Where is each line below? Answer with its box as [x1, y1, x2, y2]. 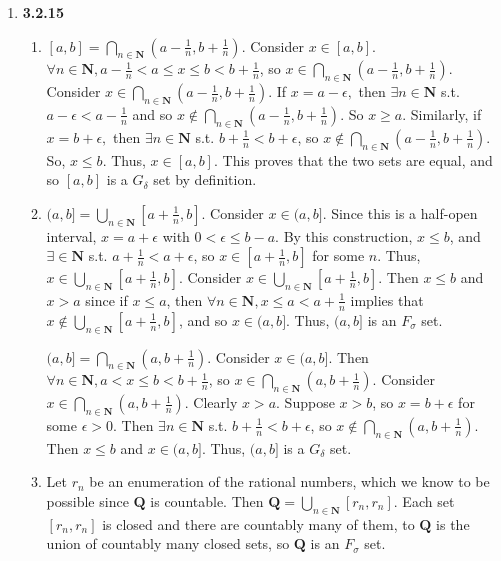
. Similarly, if [402, 103, 482, 124]
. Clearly [184, 392, 238, 413]
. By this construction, [275, 225, 413, 246]
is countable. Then [150, 490, 264, 511]
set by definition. [153, 169, 257, 190]
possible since [46, 490, 129, 511]
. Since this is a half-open [322, 202, 478, 223]
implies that [350, 289, 424, 310]
